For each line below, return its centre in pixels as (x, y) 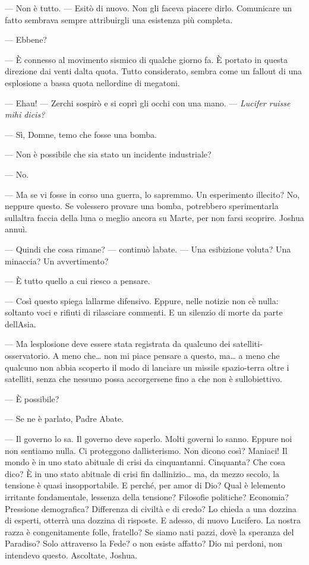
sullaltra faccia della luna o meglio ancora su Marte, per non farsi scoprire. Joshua (154, 217)
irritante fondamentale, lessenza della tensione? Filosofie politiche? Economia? (147, 497)
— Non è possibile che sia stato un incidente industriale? (108, 154)
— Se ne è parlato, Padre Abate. (64, 419)
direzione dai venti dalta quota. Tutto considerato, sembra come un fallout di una (154, 71)
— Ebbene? (26, 40)
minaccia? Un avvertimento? (57, 261)
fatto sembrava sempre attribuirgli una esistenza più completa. (119, 19)
